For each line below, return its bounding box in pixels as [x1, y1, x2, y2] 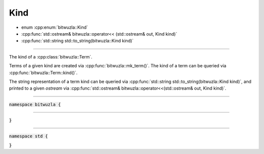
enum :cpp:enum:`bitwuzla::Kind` [21, 24, 88, 30]
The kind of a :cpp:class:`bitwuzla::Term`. [9, 54, 92, 59]
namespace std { [9, 134, 48, 139]
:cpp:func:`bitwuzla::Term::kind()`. [9, 70, 78, 76]
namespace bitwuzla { [9, 101, 61, 107]
